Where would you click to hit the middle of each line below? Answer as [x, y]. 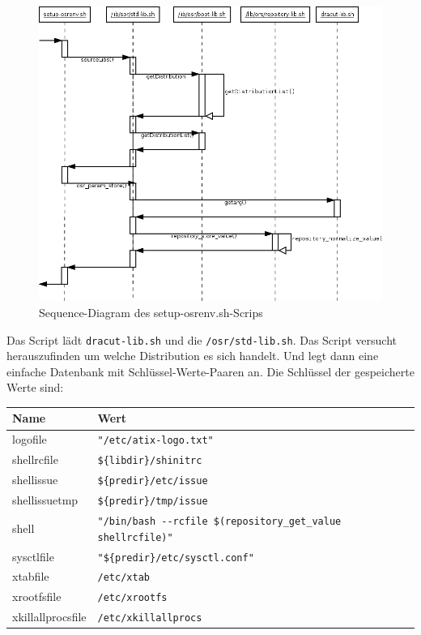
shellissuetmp [45, 500]
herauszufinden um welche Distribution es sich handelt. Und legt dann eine [193, 356]
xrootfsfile [37, 596]
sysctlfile [33, 556]
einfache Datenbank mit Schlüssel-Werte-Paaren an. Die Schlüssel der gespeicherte [210, 371]
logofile [30, 439]
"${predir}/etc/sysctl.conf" [176, 558]
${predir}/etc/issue [153, 481]
